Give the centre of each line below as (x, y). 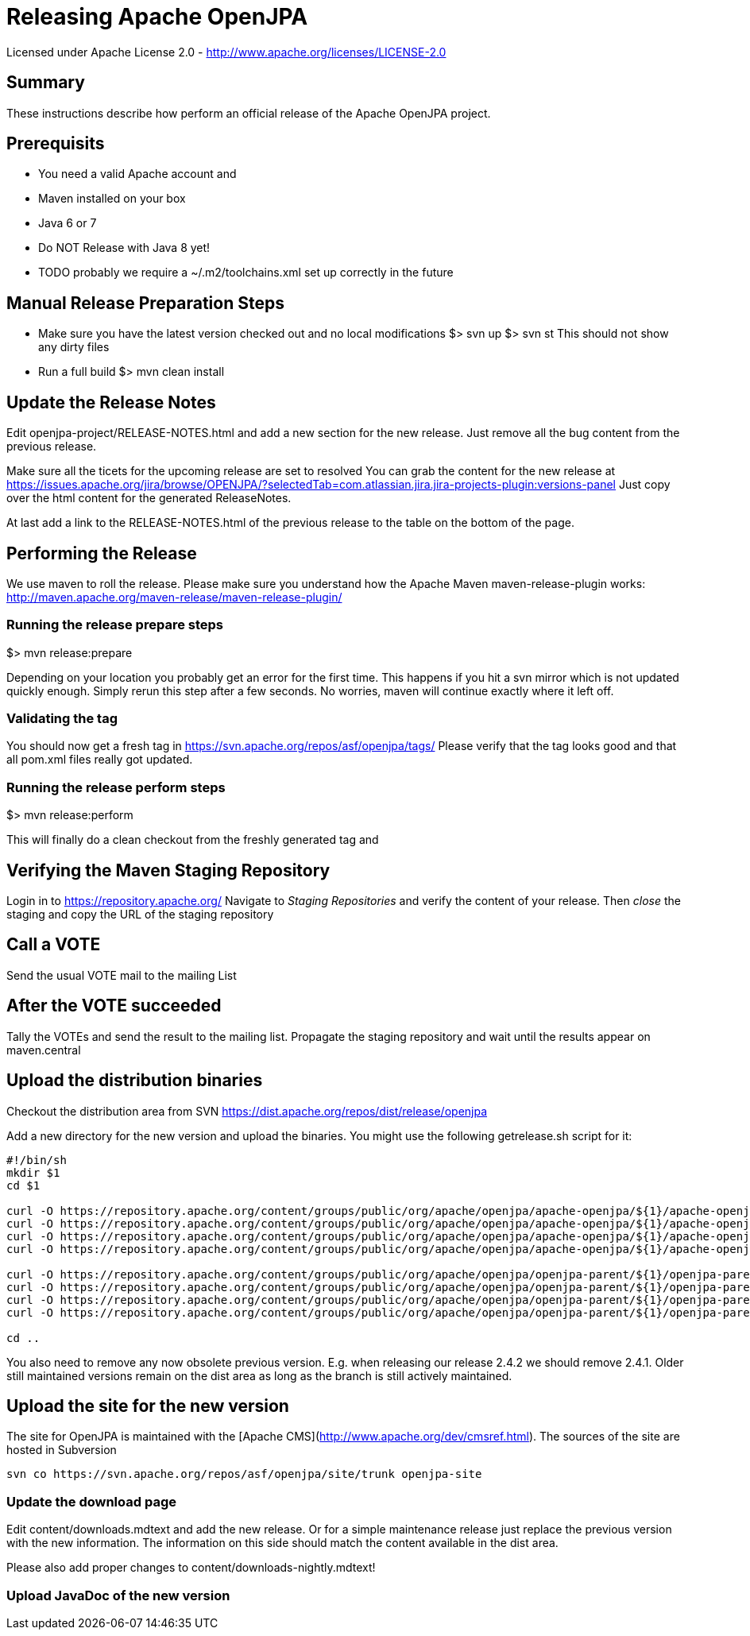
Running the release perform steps (116, 787)
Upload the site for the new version (148, 1406)
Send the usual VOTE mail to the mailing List (122, 975)
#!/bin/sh (37, 1160)
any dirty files (74, 347)
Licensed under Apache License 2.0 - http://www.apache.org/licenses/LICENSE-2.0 (226, 52)
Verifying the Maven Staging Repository (168, 870)
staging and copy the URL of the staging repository (140, 915)
